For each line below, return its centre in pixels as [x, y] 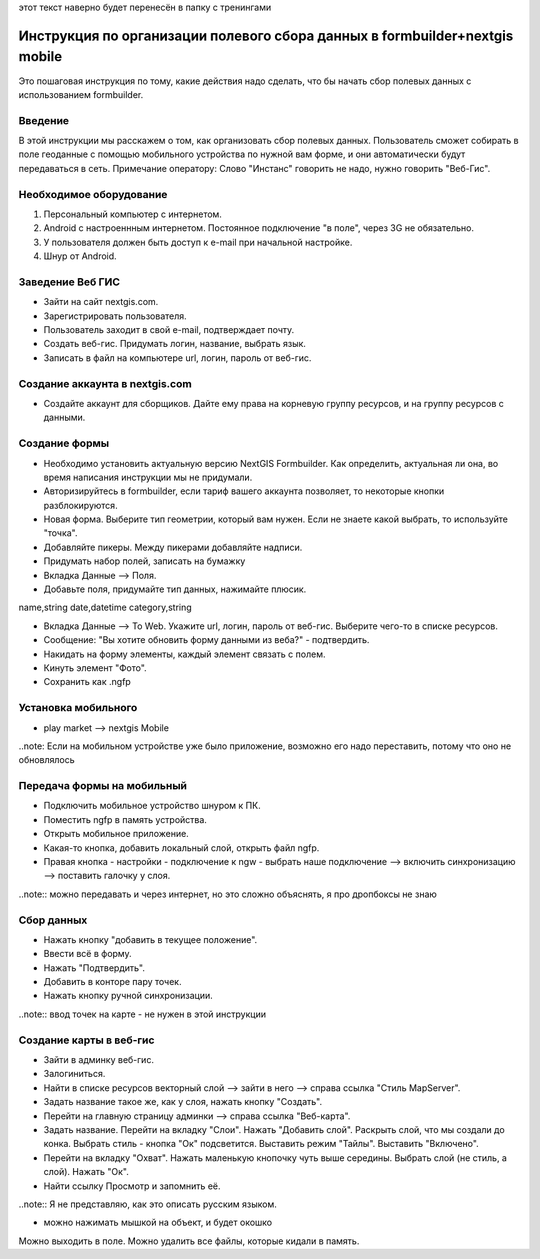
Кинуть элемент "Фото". [95, 667]
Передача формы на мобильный [103, 786]
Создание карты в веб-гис [86, 1040]
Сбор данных [53, 920]
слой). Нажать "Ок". [86, 1172]
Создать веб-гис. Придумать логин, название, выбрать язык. [175, 344]
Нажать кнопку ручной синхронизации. [128, 996]
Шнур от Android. [80, 256]
